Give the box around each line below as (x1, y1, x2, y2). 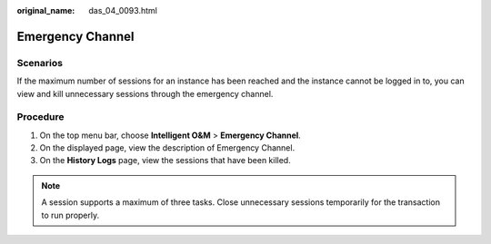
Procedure (16, 111, 65, 123)
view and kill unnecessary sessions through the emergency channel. (16, 88, 274, 99)
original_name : (16, 5, 75, 15)
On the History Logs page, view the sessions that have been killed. (39, 155, 291, 166)
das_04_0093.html (88, 5, 158, 15)
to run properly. (41, 210, 100, 220)
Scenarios (16, 56, 64, 69)
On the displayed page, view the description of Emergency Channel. (39, 142, 296, 153)
